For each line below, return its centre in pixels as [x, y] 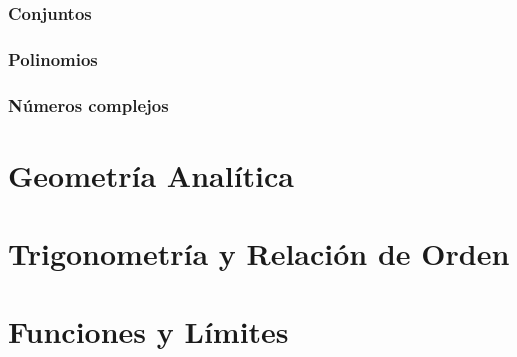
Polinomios [53, 58]
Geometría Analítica [151, 174]
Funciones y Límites [148, 331]
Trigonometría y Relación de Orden [259, 253]
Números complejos [88, 104]
